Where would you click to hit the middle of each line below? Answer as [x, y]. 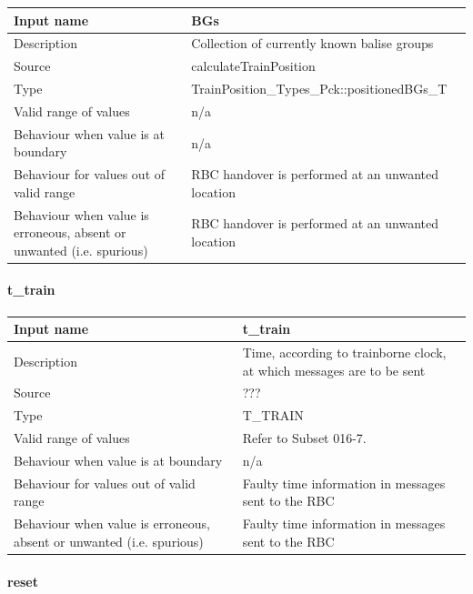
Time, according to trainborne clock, [344, 352]
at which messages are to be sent [334, 370]
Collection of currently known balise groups [312, 43]
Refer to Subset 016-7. [304, 438]
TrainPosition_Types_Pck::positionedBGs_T [319, 89]
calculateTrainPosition [253, 66]
